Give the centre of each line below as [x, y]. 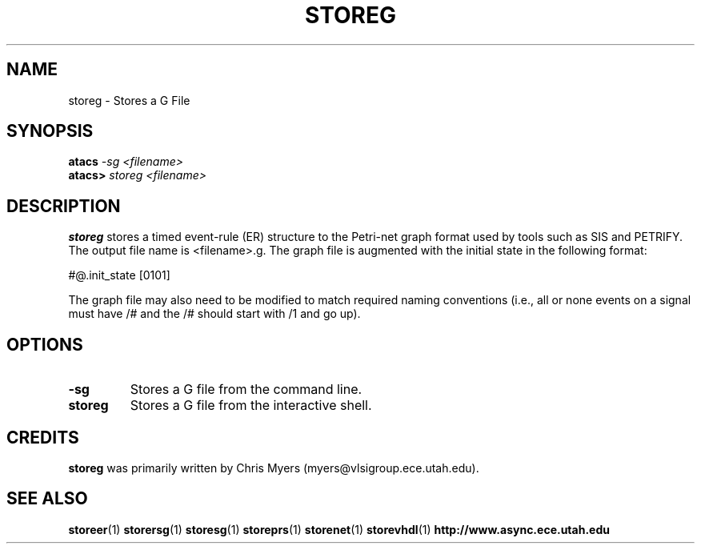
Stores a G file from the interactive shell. [251, 405]
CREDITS [43, 437]
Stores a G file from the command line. [246, 389]
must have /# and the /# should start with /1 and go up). [214, 314]
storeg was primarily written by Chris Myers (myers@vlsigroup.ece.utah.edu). [274, 468]
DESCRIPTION [64, 206]
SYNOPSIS [50, 131]
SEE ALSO [47, 499]
